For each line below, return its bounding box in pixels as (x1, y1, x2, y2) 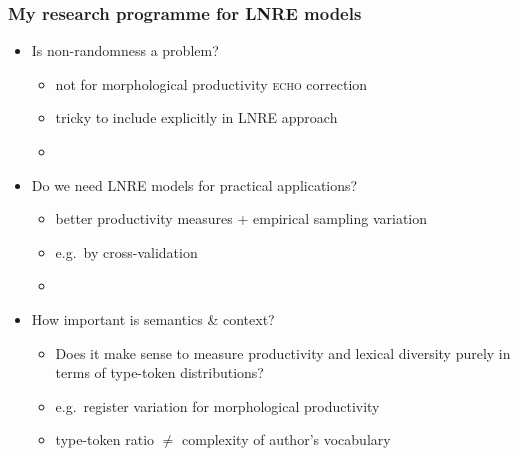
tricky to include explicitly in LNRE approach (55, 107, 338, 128)
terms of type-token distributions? (55, 362, 264, 383)
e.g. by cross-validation (55, 241, 198, 262)
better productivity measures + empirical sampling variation (55, 208, 428, 229)
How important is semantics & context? (31, 308, 275, 329)
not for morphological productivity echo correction (55, 73, 368, 94)
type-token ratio (55, 429, 155, 450)
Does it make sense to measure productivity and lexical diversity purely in (55, 342, 511, 363)
